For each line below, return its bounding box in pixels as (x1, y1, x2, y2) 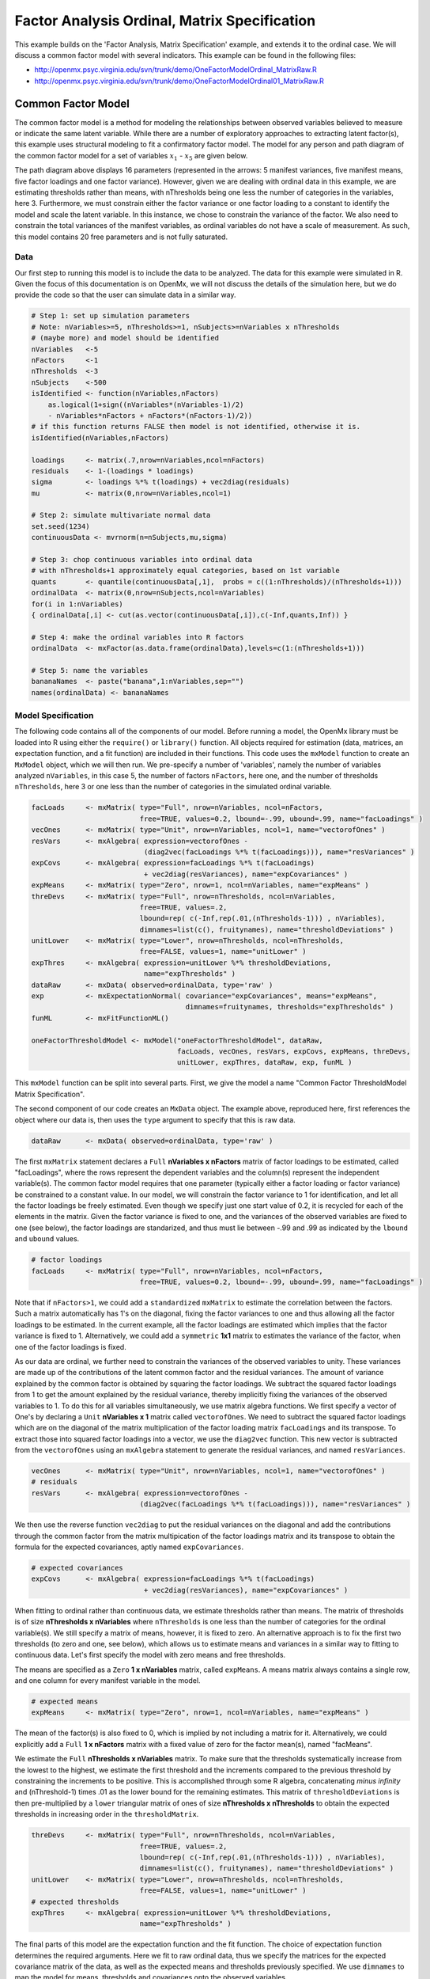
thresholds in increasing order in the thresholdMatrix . (14, 1810, 199, 1819)
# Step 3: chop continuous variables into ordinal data (31, 555, 253, 564)
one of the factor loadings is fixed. (14, 1342, 126, 1351)
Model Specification (14, 710, 94, 721)
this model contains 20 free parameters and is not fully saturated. (14, 232, 228, 241)
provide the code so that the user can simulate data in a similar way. (14, 290, 236, 300)
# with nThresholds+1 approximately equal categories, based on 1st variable (31, 566, 340, 575)
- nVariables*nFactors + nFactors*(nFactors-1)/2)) (47, 411, 253, 420)
